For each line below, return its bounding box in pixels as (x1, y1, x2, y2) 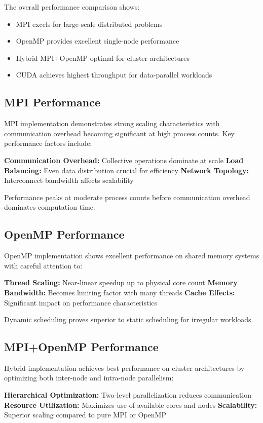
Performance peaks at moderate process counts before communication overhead (4, 191, 250, 202)
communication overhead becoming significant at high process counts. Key (4, 128, 235, 138)
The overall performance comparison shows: (4, 2, 140, 12)
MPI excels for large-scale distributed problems (16, 18, 163, 29)
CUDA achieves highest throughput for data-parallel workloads (16, 69, 212, 80)
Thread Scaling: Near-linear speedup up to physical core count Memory (4, 277, 238, 288)
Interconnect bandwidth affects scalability (4, 175, 134, 185)
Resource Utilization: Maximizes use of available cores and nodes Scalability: (4, 399, 257, 410)
